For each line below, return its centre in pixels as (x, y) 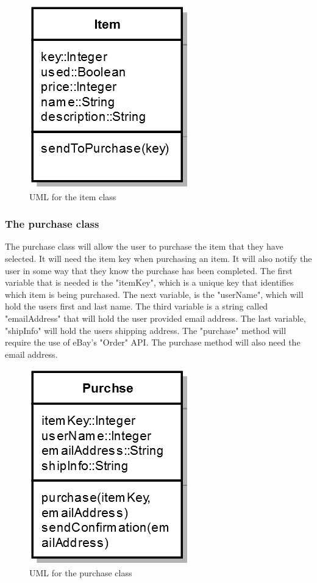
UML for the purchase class (81, 572)
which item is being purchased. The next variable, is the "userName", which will (154, 294)
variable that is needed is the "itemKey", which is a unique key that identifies (149, 282)
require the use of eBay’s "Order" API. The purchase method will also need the (153, 342)
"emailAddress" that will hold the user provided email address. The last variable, (155, 318)
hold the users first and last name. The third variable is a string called (137, 306)
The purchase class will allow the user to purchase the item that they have (144, 246)
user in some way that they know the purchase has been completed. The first (149, 270)
